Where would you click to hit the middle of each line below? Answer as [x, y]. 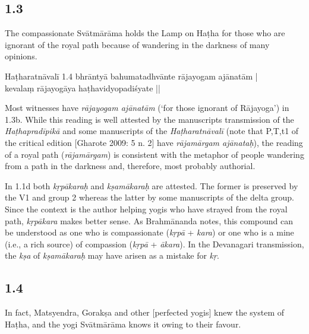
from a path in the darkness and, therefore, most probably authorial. [130, 166]
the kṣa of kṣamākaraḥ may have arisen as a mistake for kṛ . [112, 255]
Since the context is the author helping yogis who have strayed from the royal [146, 209]
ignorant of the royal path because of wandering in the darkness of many [137, 44]
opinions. [21, 56]
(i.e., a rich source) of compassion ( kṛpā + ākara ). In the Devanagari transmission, [154, 244]
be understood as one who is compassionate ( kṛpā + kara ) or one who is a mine [149, 232]
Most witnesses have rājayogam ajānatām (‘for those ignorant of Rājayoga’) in [147, 108]
